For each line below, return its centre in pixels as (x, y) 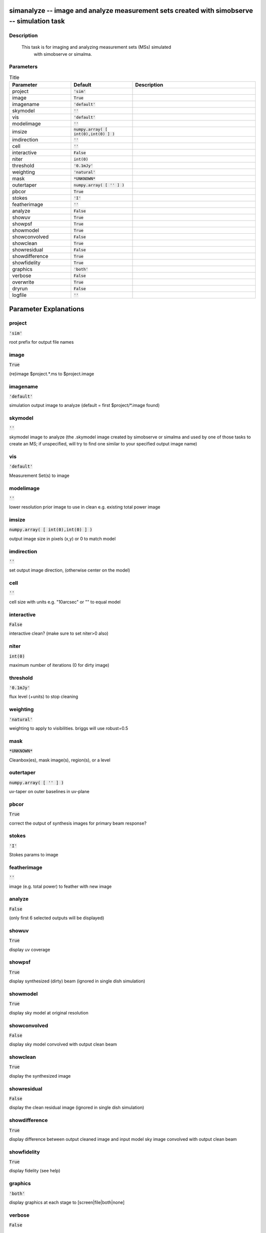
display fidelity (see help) (35, 1171)
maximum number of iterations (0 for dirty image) (59, 665)
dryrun (20, 289)
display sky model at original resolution (49, 1013)
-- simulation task (37, 21)
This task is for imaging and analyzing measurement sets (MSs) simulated (96, 47)
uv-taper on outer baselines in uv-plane (49, 792)
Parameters (23, 67)
